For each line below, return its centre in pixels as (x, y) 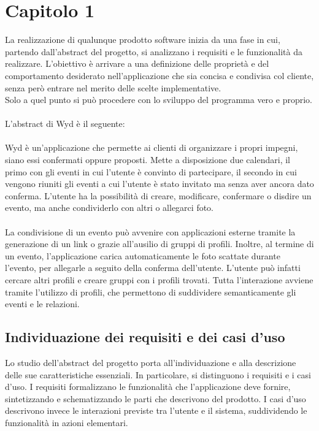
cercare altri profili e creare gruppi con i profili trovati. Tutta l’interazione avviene (159, 280)
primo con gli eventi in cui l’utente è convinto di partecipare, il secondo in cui (151, 171)
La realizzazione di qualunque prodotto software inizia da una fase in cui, (143, 40)
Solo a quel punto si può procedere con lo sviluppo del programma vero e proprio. (159, 100)
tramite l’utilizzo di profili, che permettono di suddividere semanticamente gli (151, 292)
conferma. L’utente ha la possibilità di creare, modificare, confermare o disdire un (158, 195)
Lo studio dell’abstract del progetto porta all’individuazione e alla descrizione (151, 362)
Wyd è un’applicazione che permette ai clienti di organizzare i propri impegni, (152, 147)
